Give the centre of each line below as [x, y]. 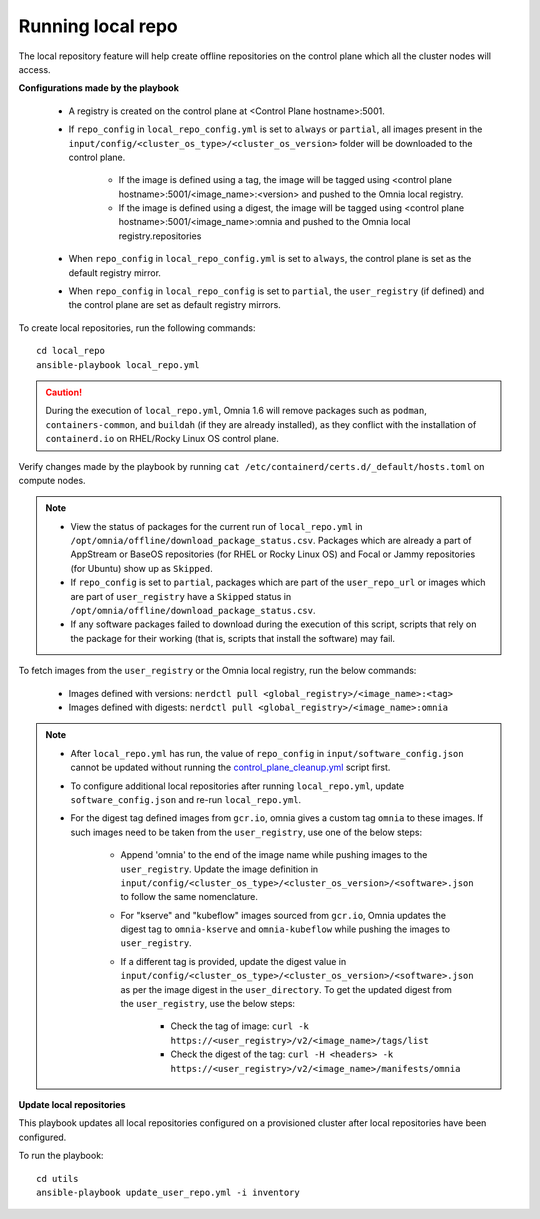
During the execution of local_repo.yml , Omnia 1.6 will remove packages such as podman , [236, 411]
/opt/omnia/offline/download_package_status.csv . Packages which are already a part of [271, 541]
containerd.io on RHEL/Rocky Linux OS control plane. [162, 439]
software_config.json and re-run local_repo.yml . [186, 799]
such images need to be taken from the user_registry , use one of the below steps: [246, 832]
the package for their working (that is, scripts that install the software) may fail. [232, 638]
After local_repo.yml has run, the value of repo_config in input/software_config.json [267, 753]
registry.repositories [160, 236]
